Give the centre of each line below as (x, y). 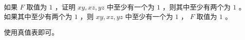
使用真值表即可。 (31, 32)
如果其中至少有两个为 (38, 16)
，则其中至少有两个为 (197, 7)
